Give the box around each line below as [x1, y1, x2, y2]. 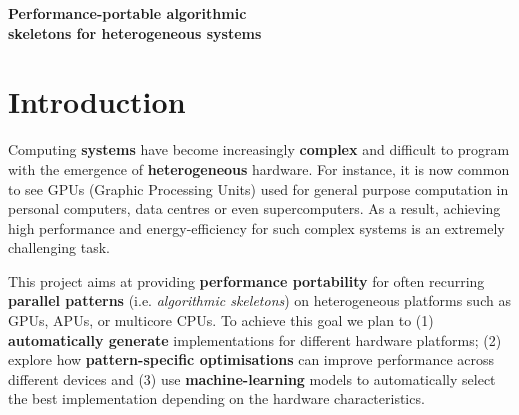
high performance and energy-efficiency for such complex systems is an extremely [8, 217, 505, 238]
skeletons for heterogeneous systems [8, 22, 262, 43]
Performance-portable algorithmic [8, 3, 247, 23]
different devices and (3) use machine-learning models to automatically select [8, 368, 496, 389]
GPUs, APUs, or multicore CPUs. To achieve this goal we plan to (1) [8, 310, 434, 331]
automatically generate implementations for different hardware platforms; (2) [8, 329, 502, 350]
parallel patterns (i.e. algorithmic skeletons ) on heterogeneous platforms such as [8, 290, 511, 311]
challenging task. [8, 237, 110, 258]
